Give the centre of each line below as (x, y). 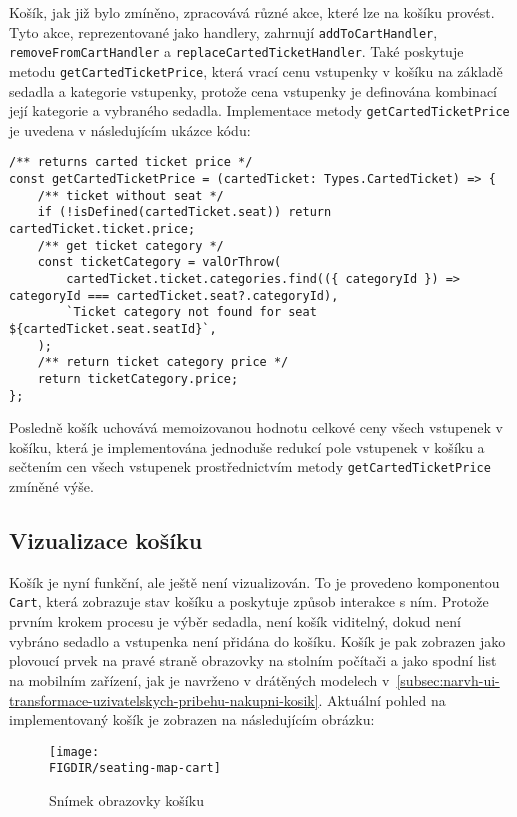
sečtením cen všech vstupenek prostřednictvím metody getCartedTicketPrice (250, 466)
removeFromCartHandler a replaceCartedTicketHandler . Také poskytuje (236, 51)
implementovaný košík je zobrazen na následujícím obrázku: (192, 719)
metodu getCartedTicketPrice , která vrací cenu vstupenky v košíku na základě (256, 70)
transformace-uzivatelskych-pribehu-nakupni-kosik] (164, 699)
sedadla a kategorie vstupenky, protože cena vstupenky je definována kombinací (253, 90)
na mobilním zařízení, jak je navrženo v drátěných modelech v (199, 679)
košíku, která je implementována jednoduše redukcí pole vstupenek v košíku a (247, 446)
